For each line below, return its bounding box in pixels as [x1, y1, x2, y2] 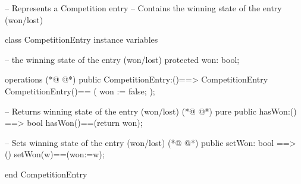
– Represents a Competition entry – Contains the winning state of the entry [5, 2, 282, 14]
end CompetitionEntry [5, 167, 87, 180]
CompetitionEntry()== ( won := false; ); [5, 84, 155, 97]
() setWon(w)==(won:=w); [5, 148, 105, 160]
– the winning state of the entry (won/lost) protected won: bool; [5, 53, 240, 65]
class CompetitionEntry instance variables [5, 33, 158, 46]
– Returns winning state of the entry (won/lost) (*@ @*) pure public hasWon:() [5, 104, 297, 117]
